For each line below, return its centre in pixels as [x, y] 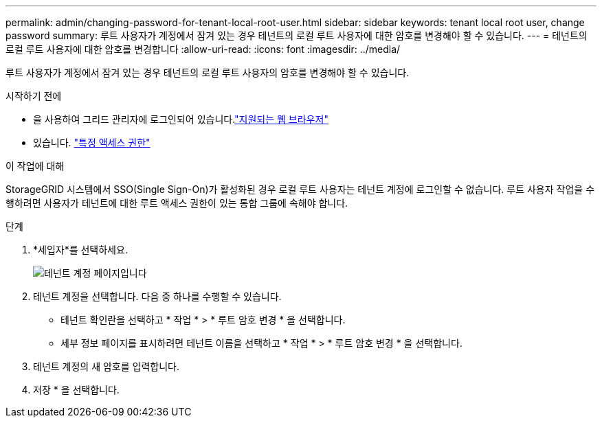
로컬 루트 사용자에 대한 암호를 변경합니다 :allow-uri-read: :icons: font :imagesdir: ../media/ [203, 49]
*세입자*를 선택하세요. [80, 250]
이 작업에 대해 [35, 166]
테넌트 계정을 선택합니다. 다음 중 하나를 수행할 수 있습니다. [157, 296]
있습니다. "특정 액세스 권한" [92, 142]
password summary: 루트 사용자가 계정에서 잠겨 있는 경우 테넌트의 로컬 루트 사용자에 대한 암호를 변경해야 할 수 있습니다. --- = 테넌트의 [297, 35]
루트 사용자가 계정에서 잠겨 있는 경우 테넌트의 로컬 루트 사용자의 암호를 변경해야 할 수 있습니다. [208, 72]
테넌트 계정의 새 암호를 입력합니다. [106, 366]
